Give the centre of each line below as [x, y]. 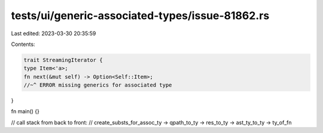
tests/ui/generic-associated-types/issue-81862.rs [140, 16]
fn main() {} [25, 112]
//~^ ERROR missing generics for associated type [98, 85]
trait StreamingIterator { [63, 60]
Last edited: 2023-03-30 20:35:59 [54, 33]
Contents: [23, 44]
